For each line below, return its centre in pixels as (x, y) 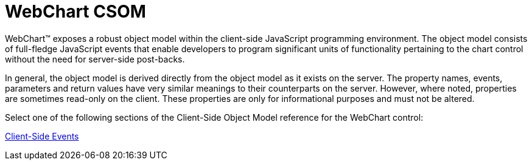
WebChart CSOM (75, 12)
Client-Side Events (42, 136)
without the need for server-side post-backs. (95, 59)
